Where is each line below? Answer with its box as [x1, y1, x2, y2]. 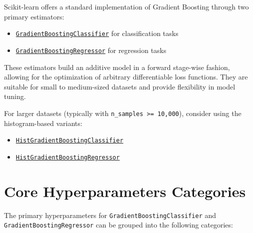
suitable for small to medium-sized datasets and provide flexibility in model [4, 81, 235, 91]
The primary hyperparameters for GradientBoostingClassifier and [4, 209, 216, 220]
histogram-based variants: [4, 117, 82, 128]
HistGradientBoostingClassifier [15, 137, 123, 144]
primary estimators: [4, 11, 64, 21]
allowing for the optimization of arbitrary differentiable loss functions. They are [4, 71, 248, 82]
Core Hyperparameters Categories [4, 180, 246, 201]
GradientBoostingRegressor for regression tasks [15, 44, 166, 55]
